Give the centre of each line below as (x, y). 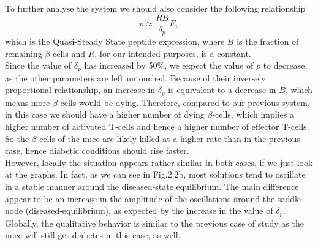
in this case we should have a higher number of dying (105, 114)
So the (17, 138)
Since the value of (38, 65)
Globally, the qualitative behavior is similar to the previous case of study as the (154, 223)
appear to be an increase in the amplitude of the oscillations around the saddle (153, 198)
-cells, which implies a (253, 114)
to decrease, (285, 65)
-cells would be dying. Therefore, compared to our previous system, (184, 102)
